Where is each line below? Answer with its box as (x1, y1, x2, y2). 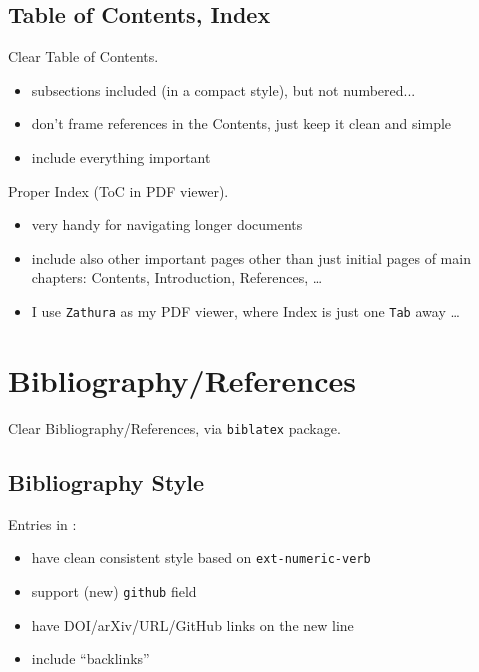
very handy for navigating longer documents (31, 214, 303, 235)
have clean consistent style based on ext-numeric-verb (31, 547, 371, 568)
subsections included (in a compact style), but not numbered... (31, 79, 416, 100)
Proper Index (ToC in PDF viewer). (8, 180, 229, 201)
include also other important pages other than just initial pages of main (31, 247, 471, 268)
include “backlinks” (31, 648, 150, 669)
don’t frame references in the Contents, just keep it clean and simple (31, 113, 452, 134)
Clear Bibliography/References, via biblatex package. (8, 417, 341, 438)
